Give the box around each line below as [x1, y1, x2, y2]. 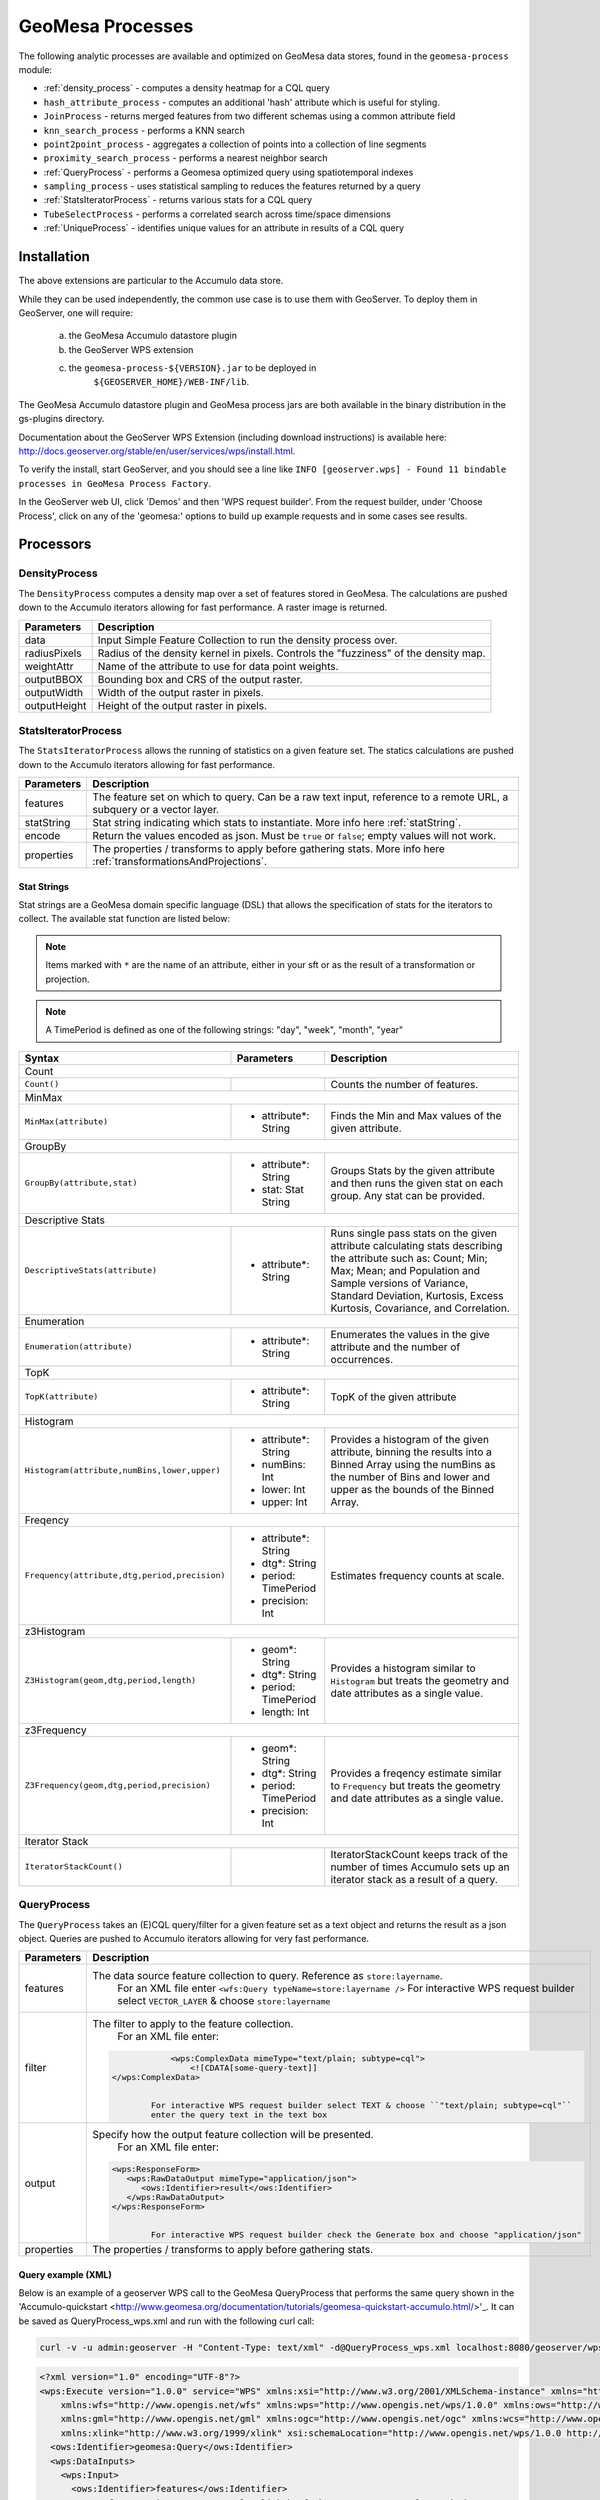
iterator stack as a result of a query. [330, 1872, 499, 1886]
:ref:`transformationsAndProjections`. [92, 855, 268, 869]
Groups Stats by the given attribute [330, 1163, 495, 1177]
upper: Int [261, 1495, 308, 1509]
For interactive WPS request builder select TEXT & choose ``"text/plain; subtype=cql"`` [150, 2100, 572, 2111]
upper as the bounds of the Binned [330, 1482, 495, 1496]
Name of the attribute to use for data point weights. [97, 659, 339, 673]
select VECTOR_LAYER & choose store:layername [117, 1994, 331, 2008]
